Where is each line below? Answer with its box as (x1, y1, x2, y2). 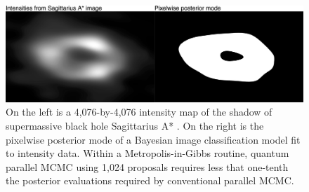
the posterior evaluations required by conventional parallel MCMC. (6, 173, 294, 188)
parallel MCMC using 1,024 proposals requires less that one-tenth (6, 159, 289, 174)
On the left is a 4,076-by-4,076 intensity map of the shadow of (6, 104, 272, 119)
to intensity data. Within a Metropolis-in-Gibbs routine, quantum (6, 146, 289, 160)
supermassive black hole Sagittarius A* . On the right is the (6, 118, 264, 133)
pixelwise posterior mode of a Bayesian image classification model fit (6, 132, 301, 146)
